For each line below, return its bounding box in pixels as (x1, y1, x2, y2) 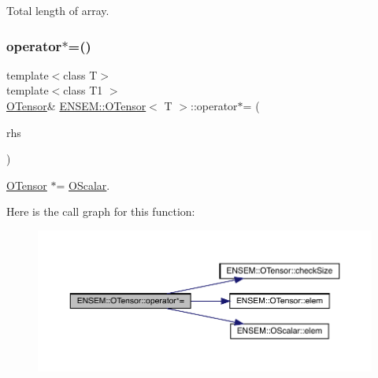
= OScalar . (56, 176, 110, 193)
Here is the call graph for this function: (6, 203, 195, 220)
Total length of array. (6, 2, 109, 18)
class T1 (63, 82, 103, 98)
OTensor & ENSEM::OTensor (6, 98, 146, 113)
